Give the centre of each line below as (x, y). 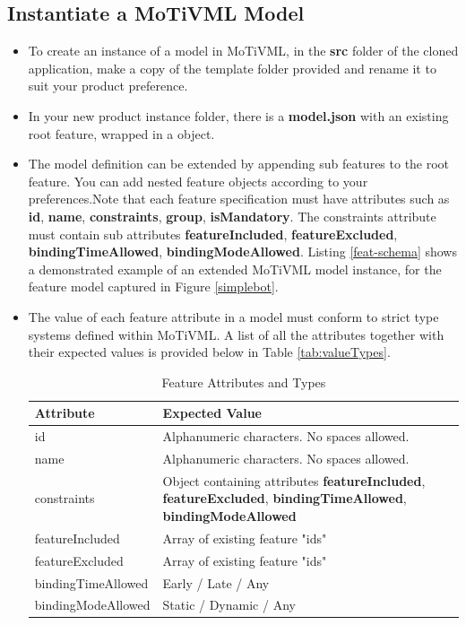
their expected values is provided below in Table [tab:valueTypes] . (209, 352)
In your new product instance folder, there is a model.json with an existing (238, 115)
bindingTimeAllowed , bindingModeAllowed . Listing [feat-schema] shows (242, 252)
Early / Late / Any (216, 582)
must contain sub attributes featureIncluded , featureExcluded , (213, 234)
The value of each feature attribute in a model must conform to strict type (233, 316)
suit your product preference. (108, 86)
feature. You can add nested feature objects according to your (198, 181)
